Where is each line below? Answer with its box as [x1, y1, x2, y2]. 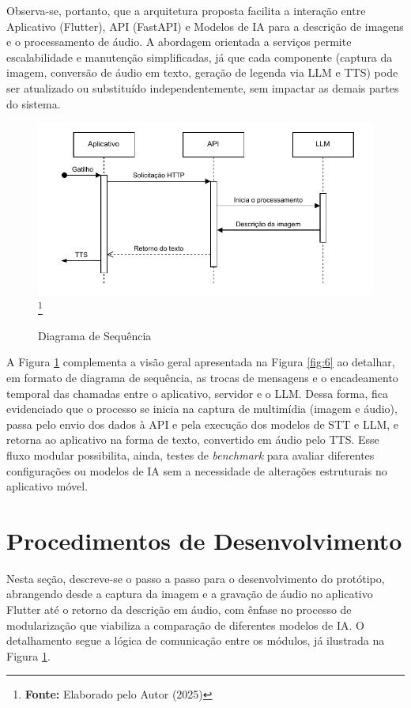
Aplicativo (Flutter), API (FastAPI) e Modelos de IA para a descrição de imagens [6, 17, 404, 34]
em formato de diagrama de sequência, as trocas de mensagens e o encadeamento [6, 369, 398, 385]
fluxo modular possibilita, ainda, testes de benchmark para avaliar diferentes [6, 446, 375, 463]
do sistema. [6, 95, 61, 112]
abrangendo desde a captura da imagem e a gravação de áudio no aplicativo [6, 585, 373, 602]
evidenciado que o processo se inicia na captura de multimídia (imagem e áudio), [6, 400, 398, 417]
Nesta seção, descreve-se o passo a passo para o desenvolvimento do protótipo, [6, 570, 385, 586]
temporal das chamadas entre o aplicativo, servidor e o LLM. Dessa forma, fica [6, 384, 388, 401]
